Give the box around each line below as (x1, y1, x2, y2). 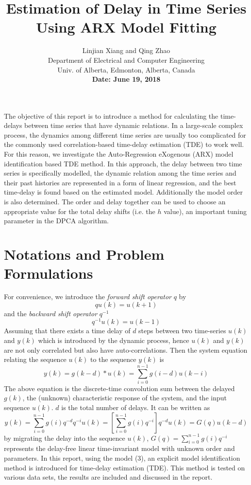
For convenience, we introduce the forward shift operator (4, 291, 171, 302)
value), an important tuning (164, 206, 247, 216)
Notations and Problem (4, 244, 165, 264)
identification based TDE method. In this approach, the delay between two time (4, 158, 242, 168)
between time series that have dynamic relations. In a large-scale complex (24, 120, 243, 130)
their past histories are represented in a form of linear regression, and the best (4, 177, 236, 187)
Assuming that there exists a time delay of (4, 325, 131, 336)
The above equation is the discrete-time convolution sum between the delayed (4, 383, 235, 393)
